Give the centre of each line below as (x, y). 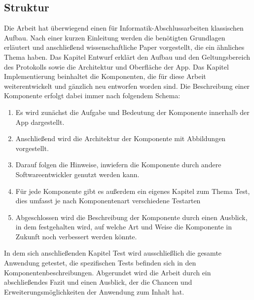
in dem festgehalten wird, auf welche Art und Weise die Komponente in (124, 227)
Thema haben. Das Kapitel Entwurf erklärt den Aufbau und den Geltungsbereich (127, 56)
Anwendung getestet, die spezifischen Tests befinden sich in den (100, 263)
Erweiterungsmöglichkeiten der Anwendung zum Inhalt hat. (94, 291)
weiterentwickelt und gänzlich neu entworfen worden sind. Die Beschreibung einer (127, 86)
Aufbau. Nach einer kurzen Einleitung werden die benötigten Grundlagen (115, 37)
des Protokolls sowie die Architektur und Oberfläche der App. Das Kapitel (116, 66)
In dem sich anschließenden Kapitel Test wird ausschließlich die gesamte (113, 253)
